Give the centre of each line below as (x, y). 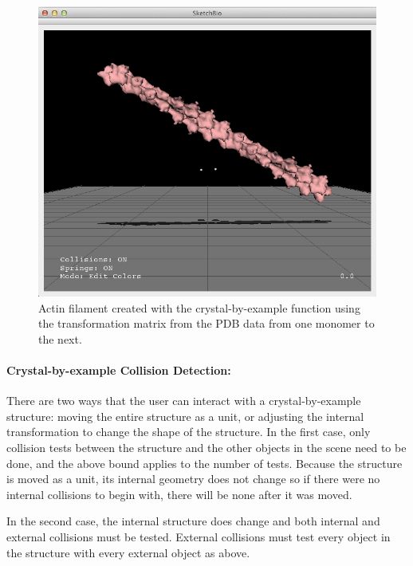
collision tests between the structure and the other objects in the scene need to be (206, 447)
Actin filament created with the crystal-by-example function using (199, 307)
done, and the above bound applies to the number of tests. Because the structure (205, 463)
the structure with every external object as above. (128, 552)
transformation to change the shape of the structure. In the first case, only (189, 432)
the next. (60, 338)
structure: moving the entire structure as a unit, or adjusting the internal (185, 416)
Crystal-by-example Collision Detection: (119, 369)
